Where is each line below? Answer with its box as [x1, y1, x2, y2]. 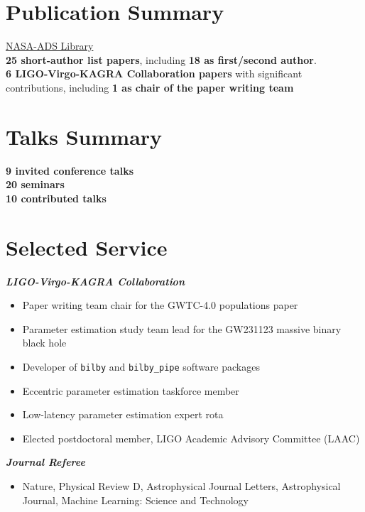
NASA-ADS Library [6, 38, 94, 53]
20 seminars [6, 177, 65, 192]
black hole [22, 335, 67, 350]
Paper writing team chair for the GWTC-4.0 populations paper [22, 298, 298, 312]
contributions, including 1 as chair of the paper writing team [6, 80, 294, 94]
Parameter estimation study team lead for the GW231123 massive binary [22, 321, 342, 336]
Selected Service [6, 232, 168, 261]
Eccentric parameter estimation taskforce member [22, 383, 239, 398]
